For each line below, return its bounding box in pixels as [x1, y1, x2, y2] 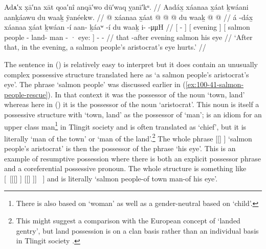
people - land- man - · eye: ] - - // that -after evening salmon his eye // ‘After [4, 31, 253, 42]
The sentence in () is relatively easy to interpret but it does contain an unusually [4, 58, 258, 69]
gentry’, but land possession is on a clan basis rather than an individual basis [16, 225, 259, 236]
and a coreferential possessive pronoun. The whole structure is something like [4, 163, 247, 174]
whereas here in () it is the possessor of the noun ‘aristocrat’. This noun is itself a [4, 99, 259, 110]
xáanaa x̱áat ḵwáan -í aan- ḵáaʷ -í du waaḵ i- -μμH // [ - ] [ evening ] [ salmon [4, 22, 250, 32]
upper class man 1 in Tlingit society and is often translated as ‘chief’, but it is [4, 119, 247, 132]
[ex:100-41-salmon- [185, 79, 244, 90]
